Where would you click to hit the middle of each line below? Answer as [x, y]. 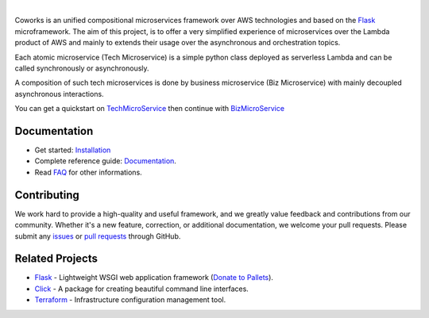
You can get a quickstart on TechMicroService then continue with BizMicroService [150, 109]
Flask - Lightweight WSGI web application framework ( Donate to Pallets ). [154, 278]
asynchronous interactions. [59, 94]
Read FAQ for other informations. [88, 172]
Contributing [47, 195]
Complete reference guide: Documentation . [105, 161]
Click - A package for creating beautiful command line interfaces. [142, 289]
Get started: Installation [73, 150]
